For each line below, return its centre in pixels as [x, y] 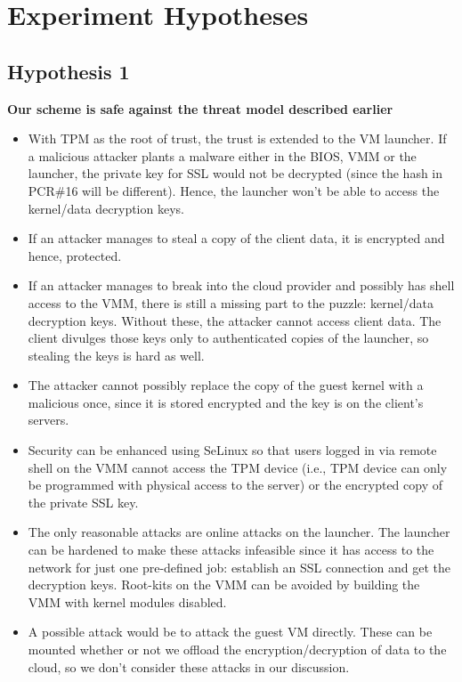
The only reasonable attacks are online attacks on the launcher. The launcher [239, 532]
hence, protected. [75, 255]
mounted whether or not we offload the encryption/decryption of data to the [237, 650]
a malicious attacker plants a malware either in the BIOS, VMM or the [222, 155]
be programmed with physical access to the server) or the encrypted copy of [235, 485]
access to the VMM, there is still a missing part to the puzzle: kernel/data [231, 302]
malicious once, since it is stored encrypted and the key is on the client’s [226, 402]
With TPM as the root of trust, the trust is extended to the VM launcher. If [237, 138]
